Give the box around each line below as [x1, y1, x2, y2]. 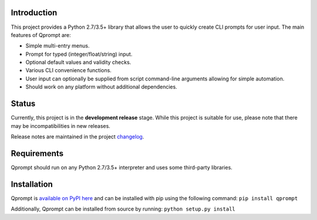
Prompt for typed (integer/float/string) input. [25, 50, 133, 57]
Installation [11, 179, 53, 189]
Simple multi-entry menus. [25, 42, 90, 49]
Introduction [11, 8, 58, 18]
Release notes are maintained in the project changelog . [11, 133, 144, 140]
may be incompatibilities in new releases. [11, 122, 111, 129]
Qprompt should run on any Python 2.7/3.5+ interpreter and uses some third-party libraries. [11, 164, 233, 171]
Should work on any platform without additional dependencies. [25, 83, 177, 90]
